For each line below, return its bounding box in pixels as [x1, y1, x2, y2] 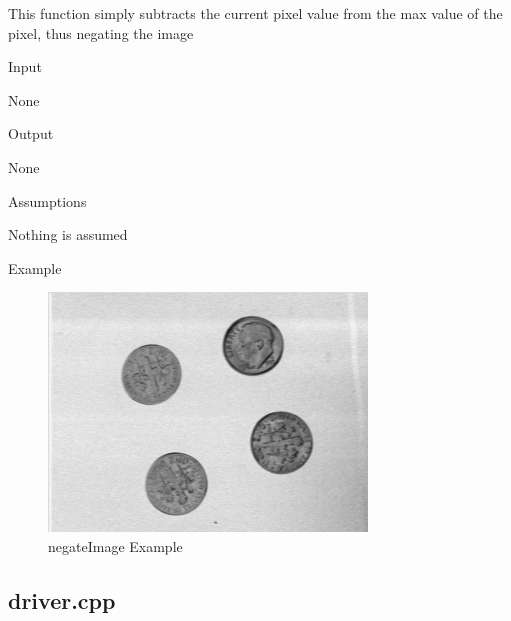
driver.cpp [8, 584, 116, 615]
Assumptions [8, 190, 87, 211]
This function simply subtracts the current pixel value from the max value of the [8, 3, 503, 23]
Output [8, 123, 54, 144]
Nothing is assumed [8, 224, 128, 245]
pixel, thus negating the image [8, 22, 194, 43]
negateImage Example [48, 535, 183, 556]
